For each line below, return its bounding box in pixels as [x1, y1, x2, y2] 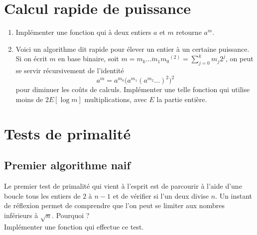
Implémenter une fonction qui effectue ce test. [4, 221, 144, 232]
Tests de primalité [4, 123, 131, 143]
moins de [15, 94, 43, 104]
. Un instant [215, 190, 253, 201]
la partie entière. [156, 94, 207, 104]
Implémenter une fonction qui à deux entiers [15, 27, 151, 37]
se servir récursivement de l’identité [15, 65, 124, 76]
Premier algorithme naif [4, 157, 130, 173]
